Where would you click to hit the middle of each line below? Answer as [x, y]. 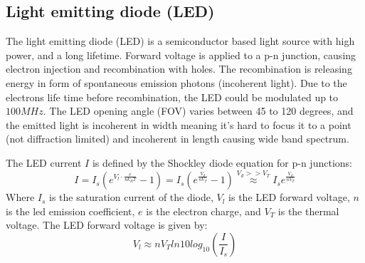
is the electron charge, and [203, 211]
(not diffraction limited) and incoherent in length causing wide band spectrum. [178, 139]
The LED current [44, 162]
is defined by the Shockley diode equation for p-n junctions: [222, 162]
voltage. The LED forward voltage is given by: [107, 225]
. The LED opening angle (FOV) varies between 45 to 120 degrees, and [198, 111]
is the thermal [308, 211]
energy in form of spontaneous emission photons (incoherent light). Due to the [176, 82]
